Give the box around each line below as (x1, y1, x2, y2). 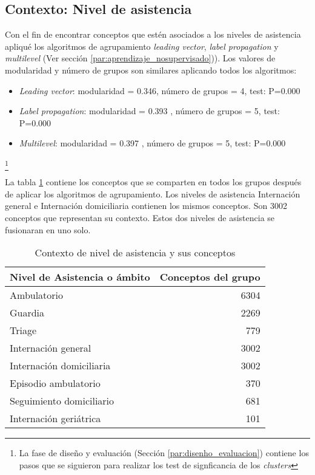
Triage (10, 323, 37, 338)
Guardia (10, 306, 45, 320)
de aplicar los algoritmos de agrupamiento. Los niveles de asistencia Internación (5, 187, 300, 200)
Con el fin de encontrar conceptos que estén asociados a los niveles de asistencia (5, 28, 301, 41)
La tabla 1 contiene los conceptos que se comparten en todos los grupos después (5, 176, 302, 188)
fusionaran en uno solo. (5, 223, 91, 236)
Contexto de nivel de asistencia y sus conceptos (35, 245, 236, 260)
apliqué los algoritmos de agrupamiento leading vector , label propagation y (5, 39, 279, 52)
